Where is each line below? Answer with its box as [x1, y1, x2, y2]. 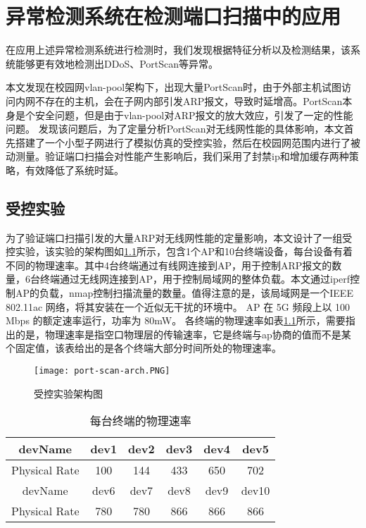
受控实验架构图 [34, 386, 103, 400]
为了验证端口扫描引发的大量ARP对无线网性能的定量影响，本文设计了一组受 [6, 230, 353, 245]
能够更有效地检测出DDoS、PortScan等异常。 [15, 56, 219, 70]
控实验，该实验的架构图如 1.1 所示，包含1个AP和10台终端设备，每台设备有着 [6, 244, 353, 259]
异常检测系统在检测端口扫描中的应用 [6, 1, 341, 30]
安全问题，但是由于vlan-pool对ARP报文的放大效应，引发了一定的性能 [34, 107, 353, 122]
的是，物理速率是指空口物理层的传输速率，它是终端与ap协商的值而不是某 [15, 326, 351, 341]
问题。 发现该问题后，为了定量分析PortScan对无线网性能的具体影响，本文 [6, 121, 344, 136]
